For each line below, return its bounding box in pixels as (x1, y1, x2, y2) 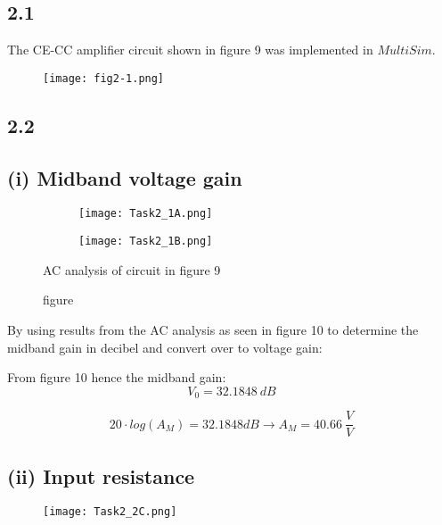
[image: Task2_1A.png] (78, 207, 213, 221)
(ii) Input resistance (7, 462, 195, 489)
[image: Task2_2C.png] (43, 505, 177, 519)
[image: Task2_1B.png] (78, 235, 213, 248)
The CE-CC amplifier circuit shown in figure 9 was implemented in (7, 40, 373, 59)
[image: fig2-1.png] (43, 71, 165, 85)
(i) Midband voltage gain (7, 163, 242, 191)
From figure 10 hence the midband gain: (7, 368, 226, 387)
